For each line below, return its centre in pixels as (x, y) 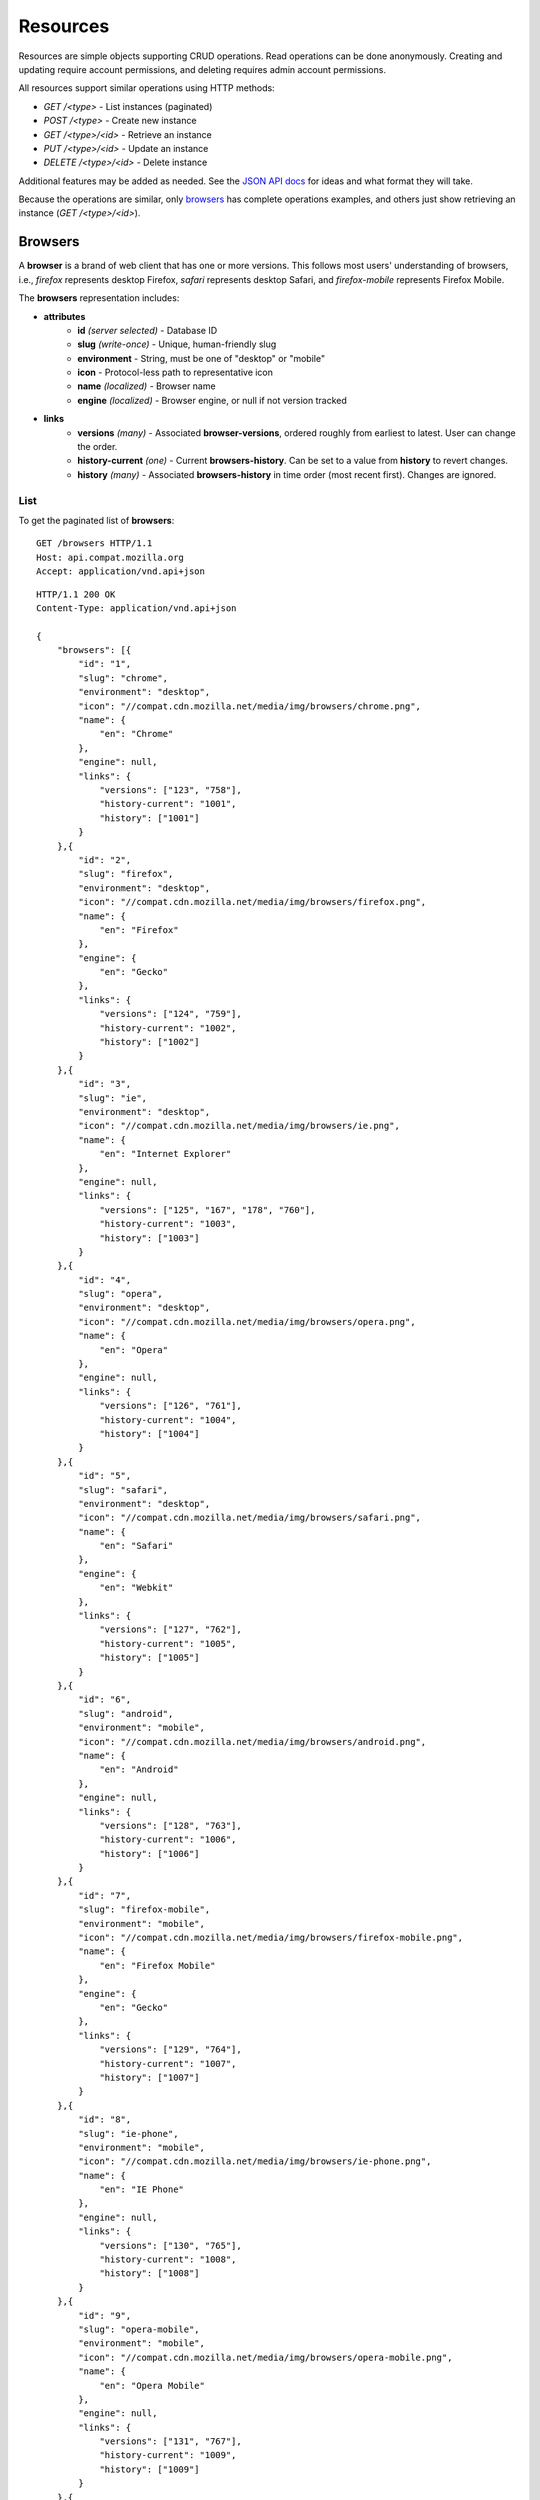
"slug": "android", (126, 1713)
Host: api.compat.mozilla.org (110, 557)
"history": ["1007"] (149, 2077)
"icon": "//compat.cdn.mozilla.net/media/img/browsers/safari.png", (250, 1518)
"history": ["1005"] (149, 1658)
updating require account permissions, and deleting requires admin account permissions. (202, 69)
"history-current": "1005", (168, 1643)
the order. (97, 447)
